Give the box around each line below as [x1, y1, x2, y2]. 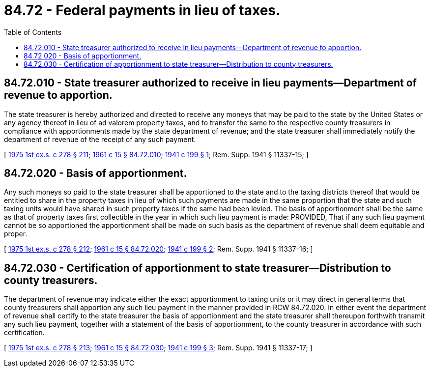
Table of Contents [4, 28, 62, 36]
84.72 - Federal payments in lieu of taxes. [4, 2, 281, 19]
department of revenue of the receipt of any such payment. [4, 135, 196, 143]
